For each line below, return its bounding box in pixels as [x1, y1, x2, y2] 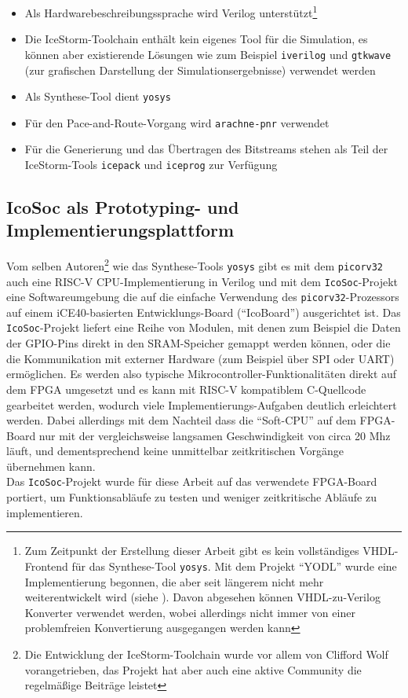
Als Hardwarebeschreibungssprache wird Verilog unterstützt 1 [24, 2, 318, 20]
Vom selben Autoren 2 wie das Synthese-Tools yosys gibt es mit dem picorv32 [6, 255, 384, 274]
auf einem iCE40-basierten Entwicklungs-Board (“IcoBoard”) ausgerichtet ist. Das [6, 303, 401, 320]
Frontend [24, 557, 68, 574]
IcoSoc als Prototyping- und [6, 195, 239, 219]
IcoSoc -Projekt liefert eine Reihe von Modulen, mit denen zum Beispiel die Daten [6, 319, 401, 336]
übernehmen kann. [6, 457, 96, 474]
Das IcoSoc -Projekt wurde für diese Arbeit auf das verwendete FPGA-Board [6, 473, 377, 490]
